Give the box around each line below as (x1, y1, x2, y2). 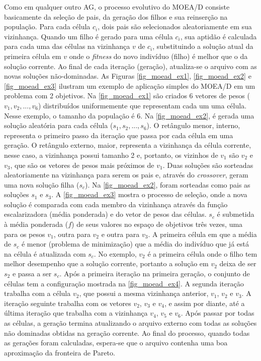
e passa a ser (12, 268, 52, 279)
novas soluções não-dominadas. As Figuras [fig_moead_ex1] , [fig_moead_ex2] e (4, 71, 251, 81)
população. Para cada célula (4, 21, 91, 32)
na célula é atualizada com (4, 248, 86, 259)
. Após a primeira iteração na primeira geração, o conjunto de (59, 268, 250, 279)
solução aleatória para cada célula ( (4, 120, 113, 131)
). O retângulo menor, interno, (146, 120, 240, 131)
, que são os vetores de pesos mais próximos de (10, 159, 154, 170)
